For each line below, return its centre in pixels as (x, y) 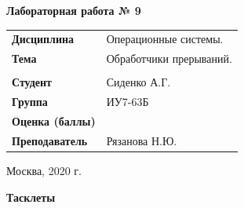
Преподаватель (50, 140)
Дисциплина (43, 39)
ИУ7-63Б (127, 102)
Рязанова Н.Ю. (142, 140)
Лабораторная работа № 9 (74, 10)
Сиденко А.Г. (138, 82)
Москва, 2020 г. (44, 170)
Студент (32, 82)
